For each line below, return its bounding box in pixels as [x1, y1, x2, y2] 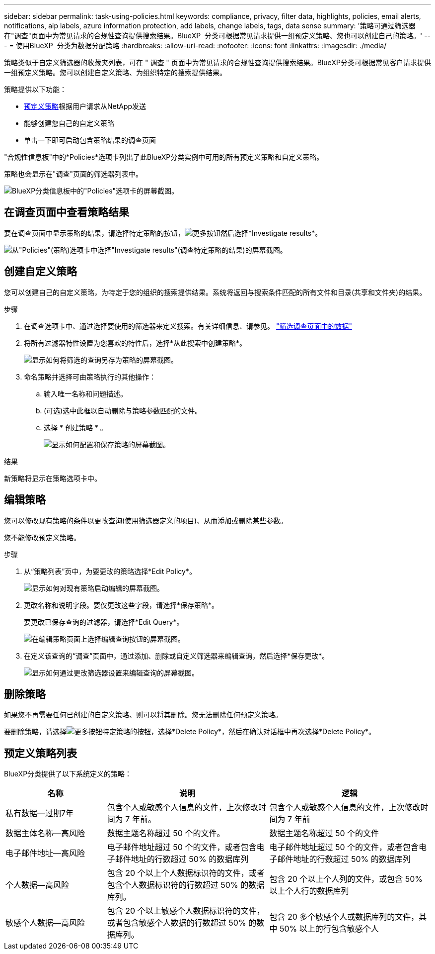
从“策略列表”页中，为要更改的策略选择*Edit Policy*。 [24, 567, 196, 575]
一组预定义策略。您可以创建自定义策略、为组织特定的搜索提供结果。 [4, 68, 226, 77]
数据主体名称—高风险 [5, 828, 85, 839]
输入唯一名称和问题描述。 [44, 389, 127, 398]
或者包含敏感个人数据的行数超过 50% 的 [107, 918, 257, 928]
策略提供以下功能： [4, 85, 67, 94]
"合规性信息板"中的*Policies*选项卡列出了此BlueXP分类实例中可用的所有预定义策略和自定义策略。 [4, 153, 324, 161]
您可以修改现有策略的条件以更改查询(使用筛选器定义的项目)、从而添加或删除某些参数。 [4, 516, 288, 525]
